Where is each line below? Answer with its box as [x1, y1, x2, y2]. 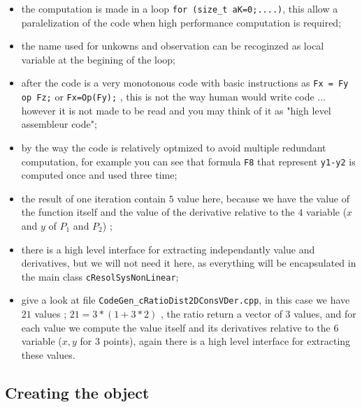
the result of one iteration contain [21, 191, 166, 205]
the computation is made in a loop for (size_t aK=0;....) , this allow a [21, 1, 338, 15]
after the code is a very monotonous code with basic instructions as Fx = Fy [21, 75, 349, 90]
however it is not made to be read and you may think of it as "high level [21, 103, 331, 117]
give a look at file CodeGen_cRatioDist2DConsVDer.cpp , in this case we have [21, 293, 350, 307]
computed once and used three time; [21, 168, 178, 182]
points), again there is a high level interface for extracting [103, 334, 351, 348]
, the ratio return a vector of [160, 306, 282, 321]
